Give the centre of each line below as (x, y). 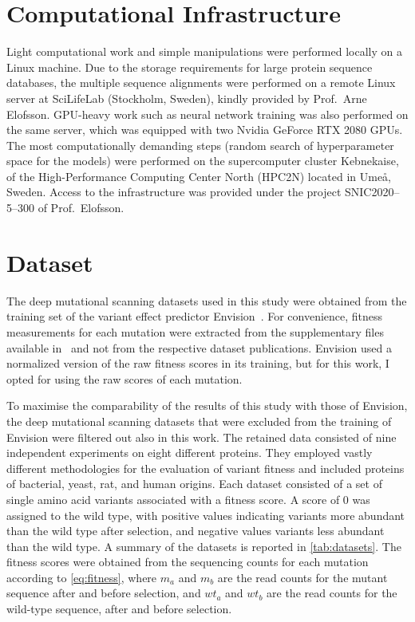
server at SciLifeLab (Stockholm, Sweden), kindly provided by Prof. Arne (187, 98)
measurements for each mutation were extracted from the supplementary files (195, 331)
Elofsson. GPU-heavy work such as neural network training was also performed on (207, 114)
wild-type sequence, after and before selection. (119, 609)
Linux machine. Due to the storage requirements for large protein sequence (190, 67)
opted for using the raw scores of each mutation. (125, 378)
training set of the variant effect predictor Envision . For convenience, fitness (195, 316)
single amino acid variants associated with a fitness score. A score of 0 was (188, 499)
